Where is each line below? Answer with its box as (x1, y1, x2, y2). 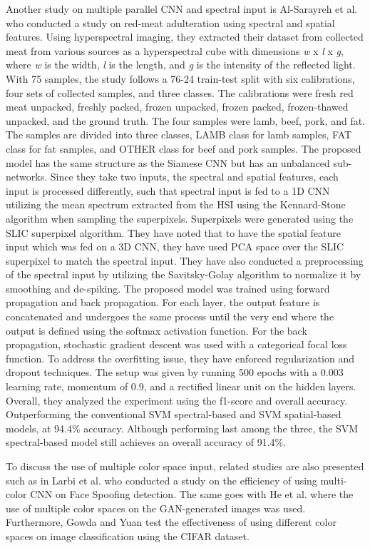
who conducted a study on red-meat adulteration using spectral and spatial (6, 15, 335, 30)
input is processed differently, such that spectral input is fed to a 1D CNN (6, 183, 330, 198)
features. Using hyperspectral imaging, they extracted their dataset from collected (6, 29, 364, 44)
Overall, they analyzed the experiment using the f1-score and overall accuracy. (6, 392, 348, 407)
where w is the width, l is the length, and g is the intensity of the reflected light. (6, 57, 356, 72)
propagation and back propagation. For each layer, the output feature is (6, 295, 320, 310)
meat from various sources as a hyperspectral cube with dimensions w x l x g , (6, 43, 344, 58)
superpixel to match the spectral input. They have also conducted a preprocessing (6, 253, 364, 268)
